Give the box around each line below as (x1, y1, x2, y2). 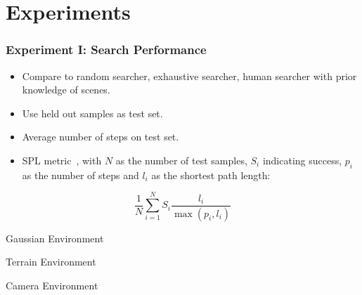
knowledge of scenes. (22, 82, 110, 97)
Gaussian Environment (6, 230, 104, 245)
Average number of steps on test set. (22, 129, 179, 144)
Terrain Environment (6, 254, 96, 269)
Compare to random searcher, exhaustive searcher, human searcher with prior (22, 68, 357, 83)
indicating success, (262, 152, 342, 167)
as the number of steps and (22, 167, 139, 182)
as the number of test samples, (115, 152, 247, 167)
